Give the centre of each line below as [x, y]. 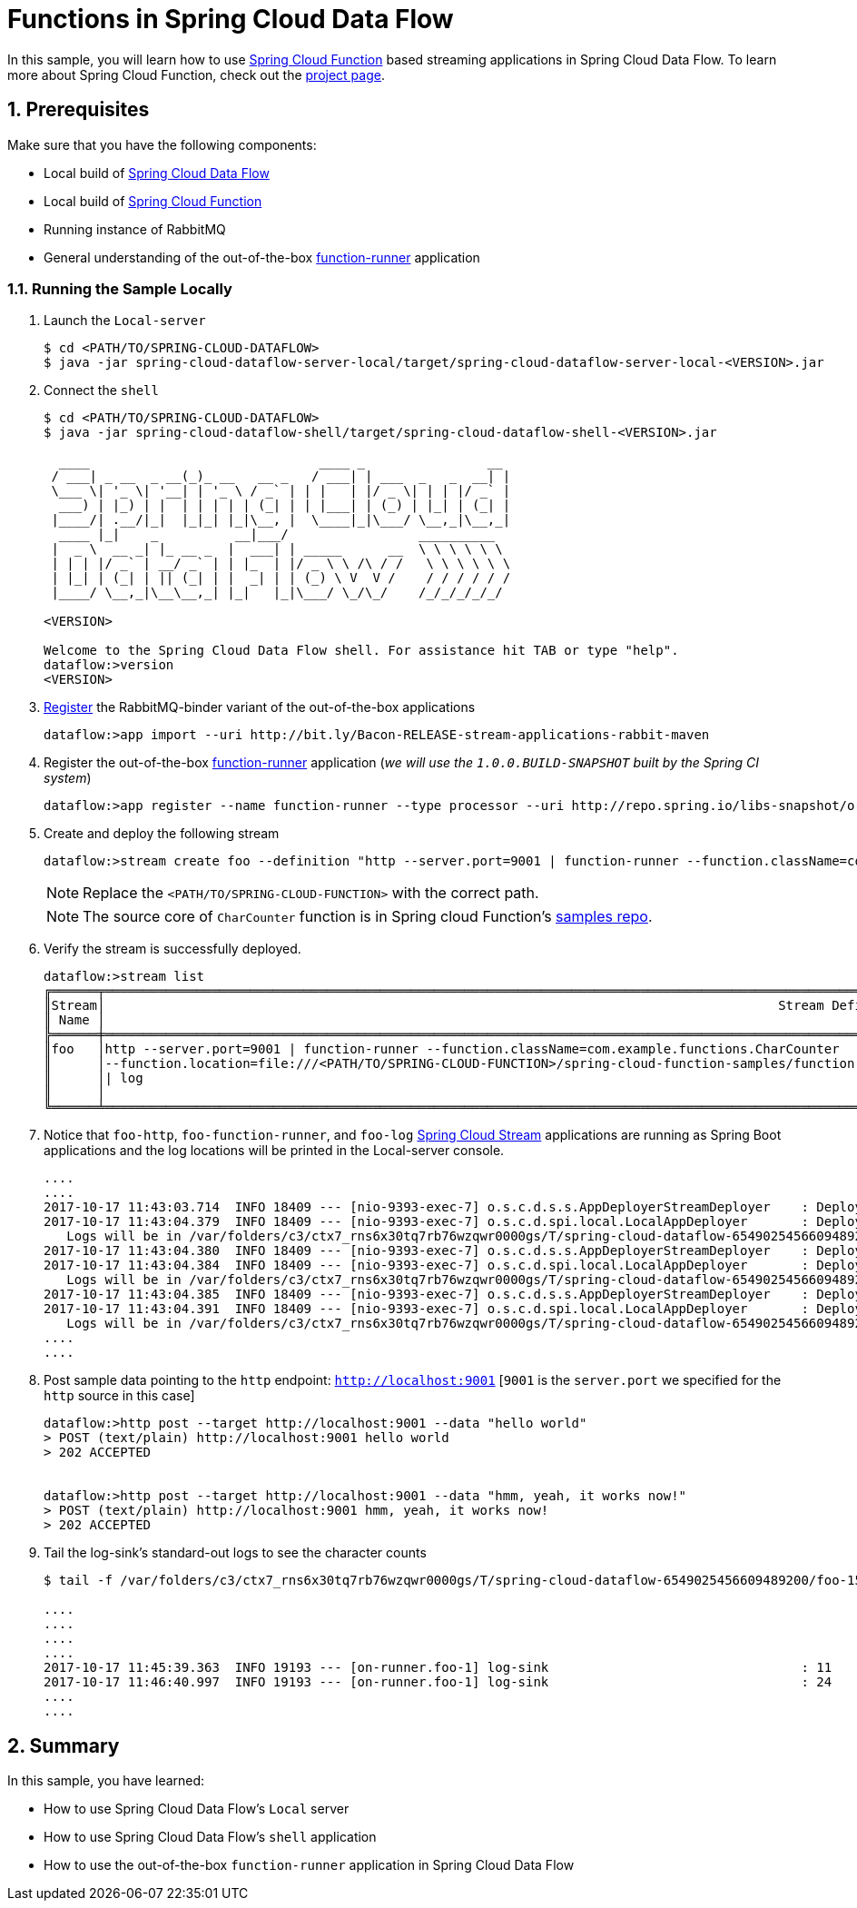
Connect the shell [101, 390]
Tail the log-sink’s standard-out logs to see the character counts [235, 1553]
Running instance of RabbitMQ [135, 229]
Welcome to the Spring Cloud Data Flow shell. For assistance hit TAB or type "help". [361, 651]
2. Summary [64, 1745]
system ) [68, 778]
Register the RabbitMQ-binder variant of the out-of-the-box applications [260, 707]
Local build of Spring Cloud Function [153, 201]
